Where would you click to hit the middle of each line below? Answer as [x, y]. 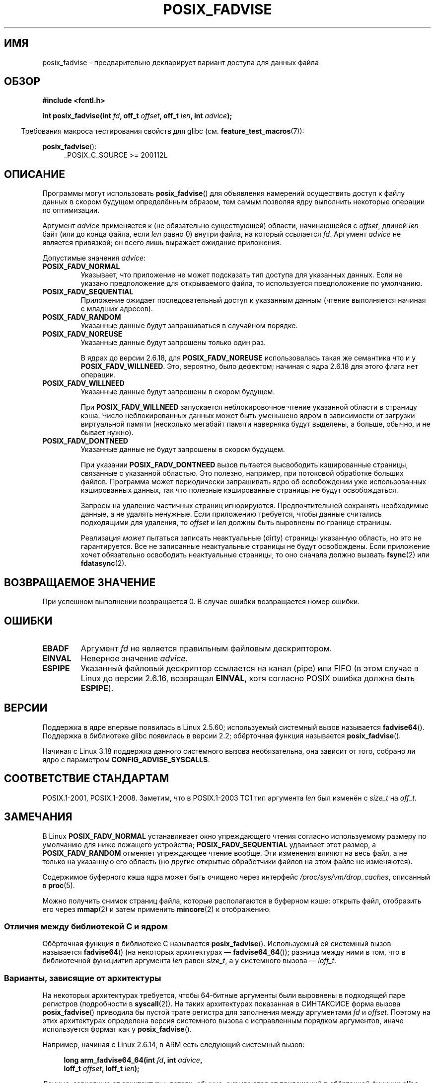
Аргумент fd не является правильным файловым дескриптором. [206, 648]
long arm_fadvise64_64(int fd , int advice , [133, 1060]
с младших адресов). [117, 309]
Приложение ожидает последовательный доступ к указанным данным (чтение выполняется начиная [253, 300]
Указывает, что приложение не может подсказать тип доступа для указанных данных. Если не [242, 275]
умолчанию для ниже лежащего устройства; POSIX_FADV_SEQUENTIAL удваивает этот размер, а [209, 844]
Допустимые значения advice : [94, 258]
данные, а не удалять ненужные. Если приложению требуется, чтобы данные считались [231, 514]
